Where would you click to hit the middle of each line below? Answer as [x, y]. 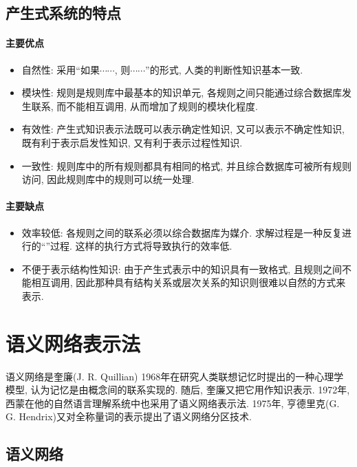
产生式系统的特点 [63, 13]
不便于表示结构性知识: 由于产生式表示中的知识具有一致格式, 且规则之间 [182, 269]
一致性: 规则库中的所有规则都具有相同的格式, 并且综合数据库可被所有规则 [186, 165]
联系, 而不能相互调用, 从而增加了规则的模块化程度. [144, 106]
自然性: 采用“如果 [61, 69]
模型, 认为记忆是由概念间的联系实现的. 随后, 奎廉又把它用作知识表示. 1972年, [178, 390]
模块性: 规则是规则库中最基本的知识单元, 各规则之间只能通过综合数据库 [182, 93]
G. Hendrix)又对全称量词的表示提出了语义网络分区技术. [129, 416]
